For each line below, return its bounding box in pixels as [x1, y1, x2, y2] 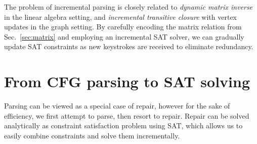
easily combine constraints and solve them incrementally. [4, 130, 180, 140]
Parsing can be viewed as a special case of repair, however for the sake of [4, 100, 230, 111]
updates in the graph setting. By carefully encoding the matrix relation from [4, 21, 242, 32]
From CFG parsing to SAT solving [4, 71, 250, 92]
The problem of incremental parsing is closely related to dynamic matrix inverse [4, 2, 253, 12]
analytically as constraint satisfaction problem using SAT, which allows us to [4, 120, 243, 131]
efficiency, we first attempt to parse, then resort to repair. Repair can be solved [4, 110, 249, 121]
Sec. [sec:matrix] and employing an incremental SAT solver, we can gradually [4, 31, 244, 42]
